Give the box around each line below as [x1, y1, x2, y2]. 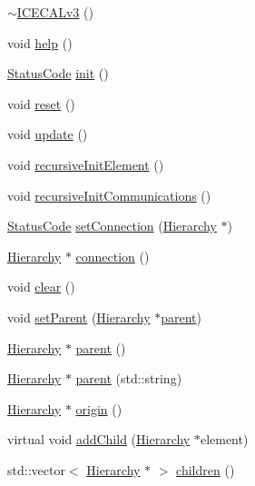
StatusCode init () [7, 64, 109, 83]
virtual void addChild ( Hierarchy [7, 430, 191, 449]
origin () [75, 399, 123, 418]
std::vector [7, 460, 65, 479]
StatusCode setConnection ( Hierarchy [7, 216, 217, 235]
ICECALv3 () [16, 3, 93, 21]
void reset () [7, 94, 75, 113]
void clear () [7, 277, 75, 296]
